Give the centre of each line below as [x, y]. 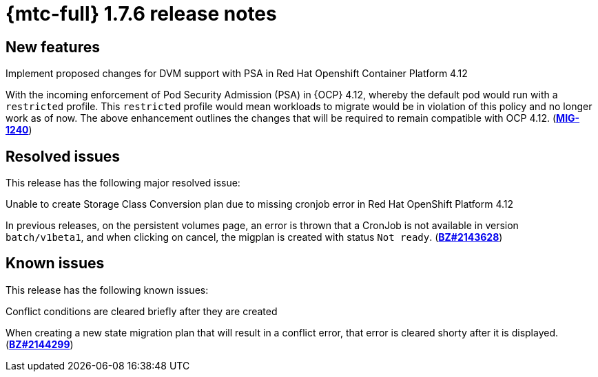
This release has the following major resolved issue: [123, 183]
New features [53, 47]
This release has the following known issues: [107, 290]
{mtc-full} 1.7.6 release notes [141, 14]
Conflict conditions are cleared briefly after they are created [142, 311]
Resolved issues [63, 156]
